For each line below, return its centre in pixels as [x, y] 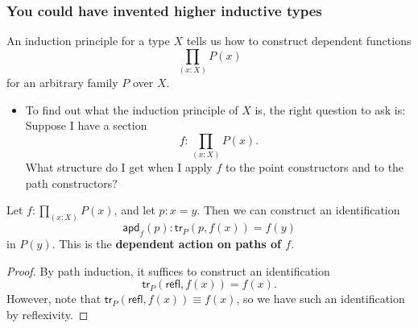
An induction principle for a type [88, 41]
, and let [135, 210]
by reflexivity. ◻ [48, 314]
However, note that [54, 299]
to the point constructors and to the [315, 167]
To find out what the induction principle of [132, 109]
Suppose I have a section [86, 125]
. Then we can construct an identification [298, 210]
